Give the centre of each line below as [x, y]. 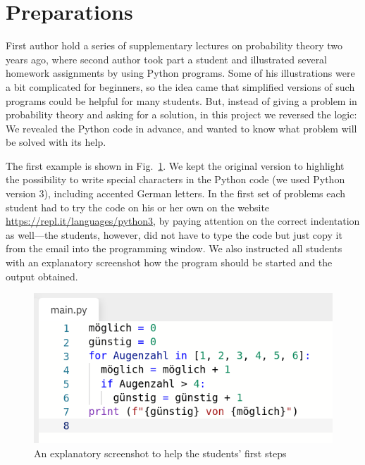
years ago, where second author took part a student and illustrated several [167, 59]
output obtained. [42, 276]
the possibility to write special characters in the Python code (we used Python [175, 179]
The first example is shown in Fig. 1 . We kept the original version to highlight [175, 165]
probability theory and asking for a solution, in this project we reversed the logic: [181, 114]
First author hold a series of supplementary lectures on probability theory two [174, 45]
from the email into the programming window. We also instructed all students [174, 248]
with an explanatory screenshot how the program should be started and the [169, 262]
